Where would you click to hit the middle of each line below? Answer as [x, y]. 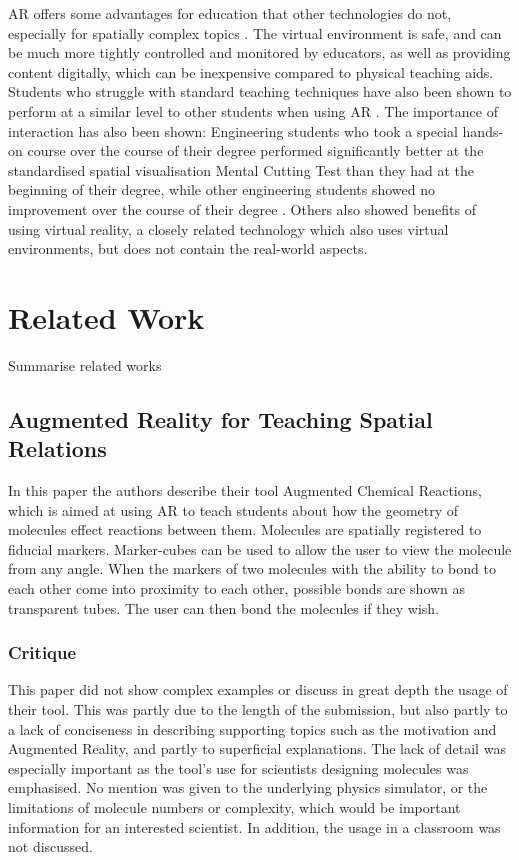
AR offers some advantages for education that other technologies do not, [230, 13]
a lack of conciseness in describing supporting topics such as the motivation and [252, 728]
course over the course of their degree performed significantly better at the [255, 150]
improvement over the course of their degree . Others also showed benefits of [242, 208]
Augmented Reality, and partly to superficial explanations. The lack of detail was [257, 748]
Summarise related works [85, 364]
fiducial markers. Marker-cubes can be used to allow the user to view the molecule [260, 548]
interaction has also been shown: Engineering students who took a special [233, 130]
